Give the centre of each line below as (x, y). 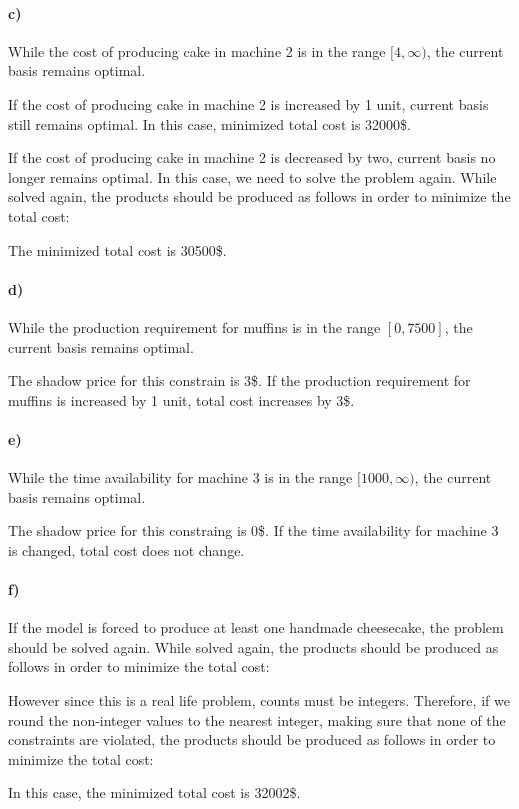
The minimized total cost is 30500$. (117, 249)
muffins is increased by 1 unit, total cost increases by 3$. (181, 399)
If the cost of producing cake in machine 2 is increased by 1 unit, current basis (248, 103)
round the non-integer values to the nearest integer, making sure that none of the (257, 719)
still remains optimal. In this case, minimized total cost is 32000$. (209, 123)
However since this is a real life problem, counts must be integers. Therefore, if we (259, 700)
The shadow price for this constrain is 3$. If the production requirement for (239, 380)
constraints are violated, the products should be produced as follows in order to (252, 739)
